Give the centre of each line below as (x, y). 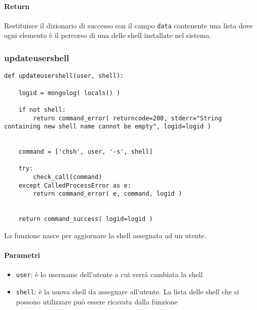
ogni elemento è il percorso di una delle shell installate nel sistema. (108, 35)
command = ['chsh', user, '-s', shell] (86, 152)
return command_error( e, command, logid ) (107, 194)
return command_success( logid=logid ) (86, 219)
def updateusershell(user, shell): (64, 76)
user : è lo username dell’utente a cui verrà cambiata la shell (109, 274)
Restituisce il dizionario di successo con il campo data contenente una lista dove (128, 25)
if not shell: (42, 109)
